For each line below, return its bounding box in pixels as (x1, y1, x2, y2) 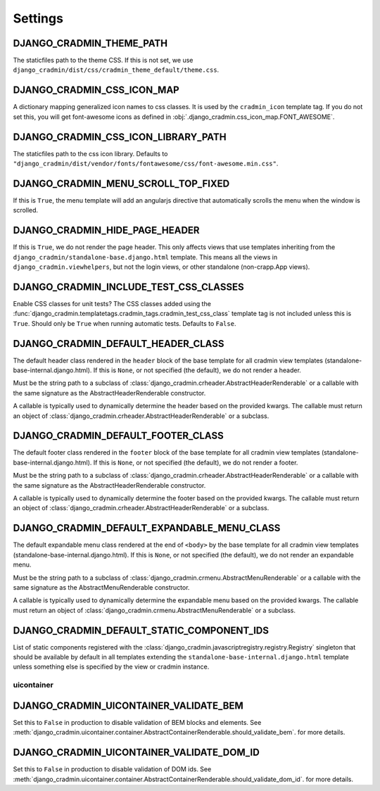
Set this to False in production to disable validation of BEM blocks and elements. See (13, 718, 262, 726)
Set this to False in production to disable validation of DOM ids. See (13, 765, 212, 773)
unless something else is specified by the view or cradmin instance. (13, 662, 210, 671)
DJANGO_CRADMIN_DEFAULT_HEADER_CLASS (13, 338, 224, 350)
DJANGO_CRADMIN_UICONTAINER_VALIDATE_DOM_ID (13, 747, 260, 759)
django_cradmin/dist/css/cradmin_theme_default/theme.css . (13, 65, 220, 74)
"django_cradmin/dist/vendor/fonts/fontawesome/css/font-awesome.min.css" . (13, 159, 279, 168)
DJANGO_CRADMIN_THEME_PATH (13, 37, 168, 49)
